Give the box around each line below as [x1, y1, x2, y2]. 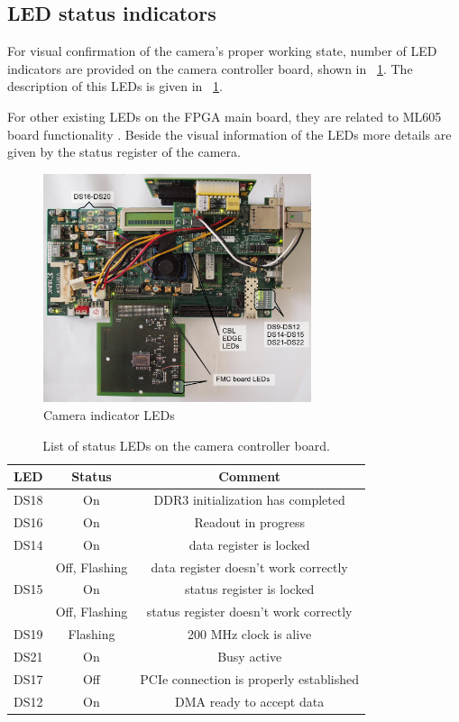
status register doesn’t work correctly [146, 602, 353, 621]
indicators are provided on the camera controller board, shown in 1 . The [7, 59, 413, 78]
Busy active [217, 646, 282, 665]
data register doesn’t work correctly [151, 557, 348, 576]
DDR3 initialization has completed [153, 490, 345, 508]
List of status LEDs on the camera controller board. [42, 435, 330, 454]
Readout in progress [194, 512, 305, 531]
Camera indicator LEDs [43, 405, 175, 424]
